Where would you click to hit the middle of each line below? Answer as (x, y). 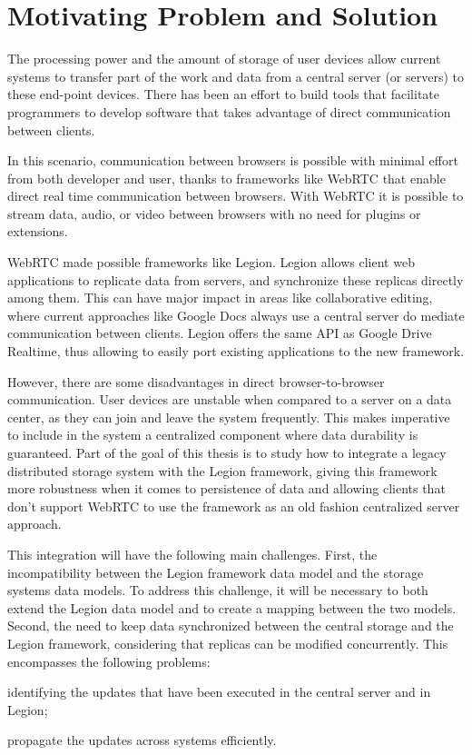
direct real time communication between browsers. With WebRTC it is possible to (236, 196)
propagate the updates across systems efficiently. (142, 740)
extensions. (38, 231)
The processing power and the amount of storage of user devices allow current (224, 59)
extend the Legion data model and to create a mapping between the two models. (232, 607)
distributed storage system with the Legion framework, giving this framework (222, 470)
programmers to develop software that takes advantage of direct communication (229, 111)
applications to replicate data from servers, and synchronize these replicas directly (236, 279)
